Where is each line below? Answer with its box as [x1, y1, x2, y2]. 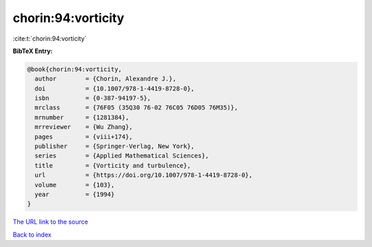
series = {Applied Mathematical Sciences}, [34, 152, 209, 160]
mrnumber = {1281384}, [34, 114, 130, 121]
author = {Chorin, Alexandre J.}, [34, 75, 177, 83]
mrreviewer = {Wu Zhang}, [34, 123, 134, 131]
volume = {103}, [34, 181, 115, 189]
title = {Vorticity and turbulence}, [34, 162, 191, 169]
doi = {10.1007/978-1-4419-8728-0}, [34, 85, 195, 92]
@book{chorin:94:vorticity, [27, 65, 122, 73]
